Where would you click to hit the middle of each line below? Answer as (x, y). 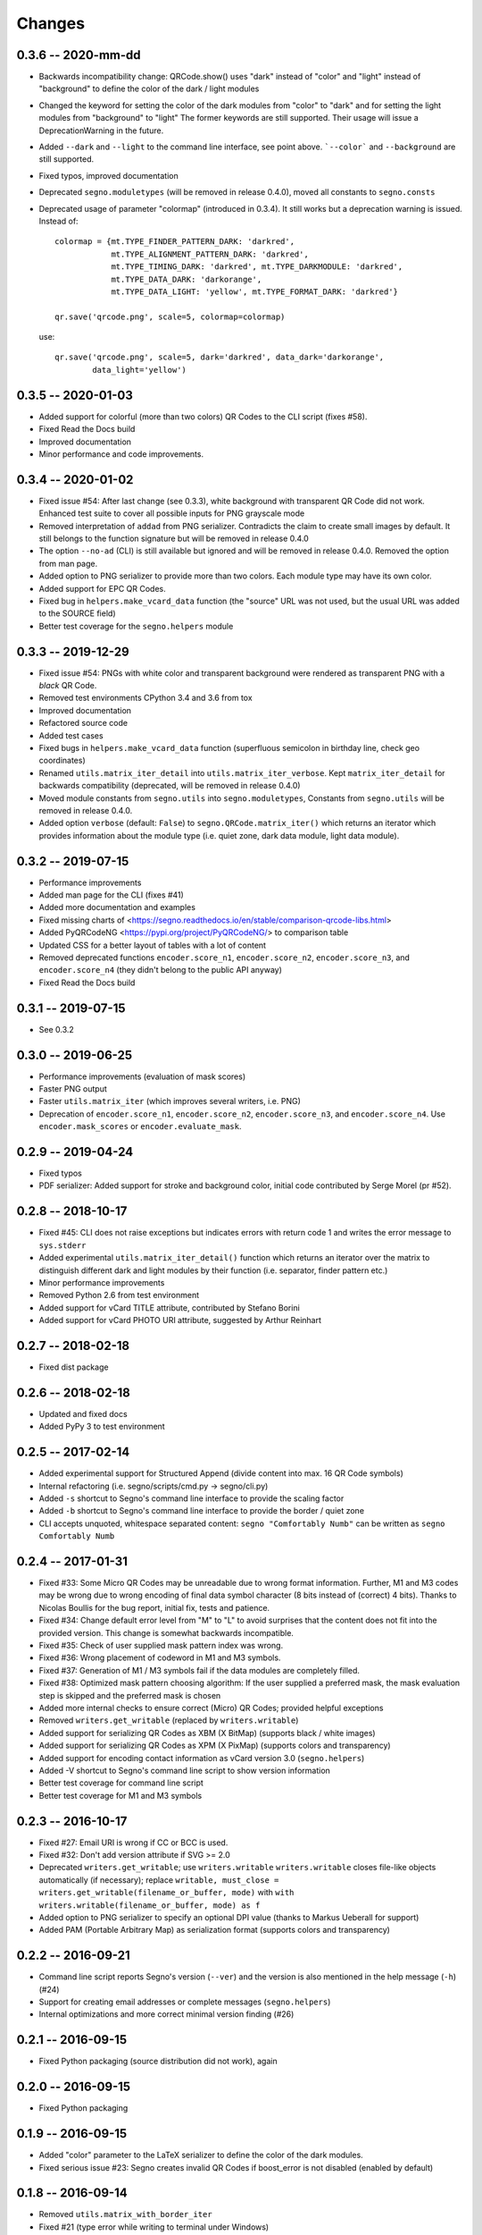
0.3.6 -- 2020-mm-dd (79, 55)
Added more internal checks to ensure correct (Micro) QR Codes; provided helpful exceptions (211, 1708)
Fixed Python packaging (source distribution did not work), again (158, 2062)
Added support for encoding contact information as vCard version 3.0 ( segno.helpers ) (202, 1758)
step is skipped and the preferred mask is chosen (130, 1695)
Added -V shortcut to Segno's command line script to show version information (184, 1770)
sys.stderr (62, 1245)
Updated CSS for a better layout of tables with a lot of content (153, 945)
